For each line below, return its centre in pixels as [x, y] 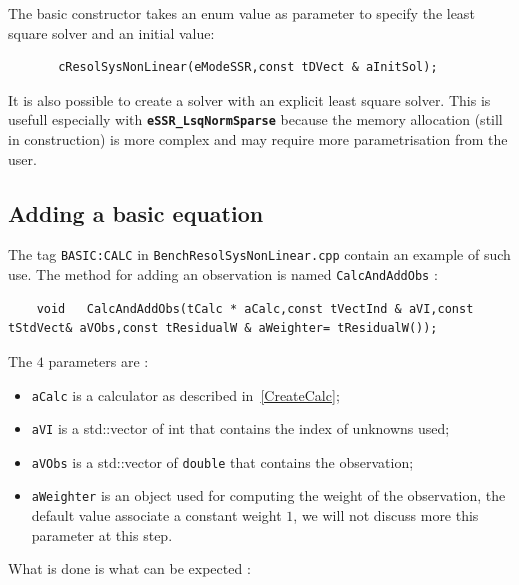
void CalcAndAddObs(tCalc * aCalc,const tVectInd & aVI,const [255, 308]
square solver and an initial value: [111, 32]
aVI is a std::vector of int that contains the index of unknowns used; [240, 428]
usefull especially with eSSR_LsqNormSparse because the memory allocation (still [255, 119]
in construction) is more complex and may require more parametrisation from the [258, 139]
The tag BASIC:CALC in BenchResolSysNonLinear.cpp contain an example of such [259, 254]
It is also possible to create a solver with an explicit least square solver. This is [249, 99]
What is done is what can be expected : [129, 568]
